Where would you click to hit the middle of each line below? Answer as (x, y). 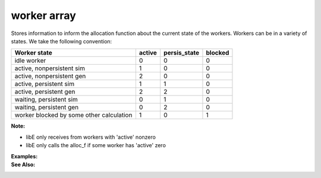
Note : (18, 126)
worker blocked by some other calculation (73, 115)
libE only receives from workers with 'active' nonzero (91, 137)
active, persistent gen (45, 92)
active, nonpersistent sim (50, 68)
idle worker (30, 61)
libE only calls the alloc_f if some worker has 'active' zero (96, 145)
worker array (44, 15)
